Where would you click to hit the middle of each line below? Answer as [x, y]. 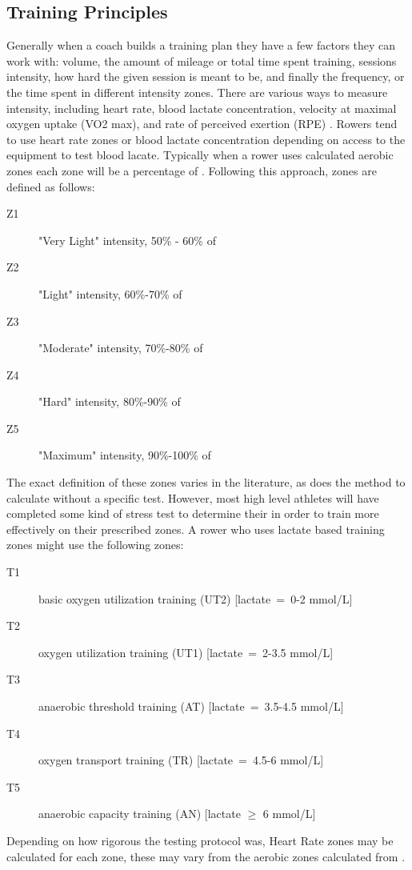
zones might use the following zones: [95, 545]
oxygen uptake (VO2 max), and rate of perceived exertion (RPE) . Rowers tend [202, 124]
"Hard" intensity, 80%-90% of [110, 401]
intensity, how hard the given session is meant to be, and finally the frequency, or [206, 76]
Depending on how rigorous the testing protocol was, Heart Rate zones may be [200, 840]
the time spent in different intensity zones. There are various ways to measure [197, 92]
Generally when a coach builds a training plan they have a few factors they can [201, 45]
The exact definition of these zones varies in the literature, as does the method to [206, 482]
